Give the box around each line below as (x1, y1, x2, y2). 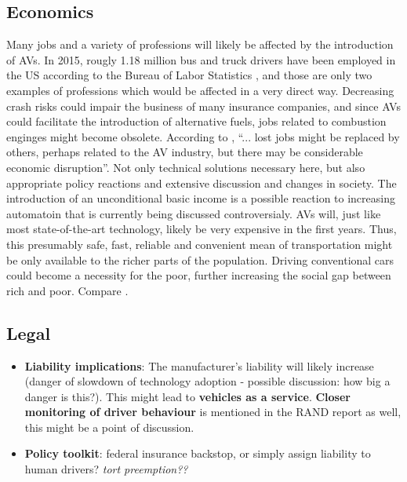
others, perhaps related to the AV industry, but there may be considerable (6, 144, 363, 160)
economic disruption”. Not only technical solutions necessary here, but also (6, 159, 365, 175)
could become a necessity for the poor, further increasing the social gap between (6, 267, 391, 283)
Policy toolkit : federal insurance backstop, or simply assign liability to (24, 445, 371, 462)
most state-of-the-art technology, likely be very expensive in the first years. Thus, (6, 221, 397, 237)
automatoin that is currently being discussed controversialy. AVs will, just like (6, 205, 381, 221)
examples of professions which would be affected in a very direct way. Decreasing (6, 82, 394, 98)
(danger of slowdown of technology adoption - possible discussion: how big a (24, 373, 391, 389)
